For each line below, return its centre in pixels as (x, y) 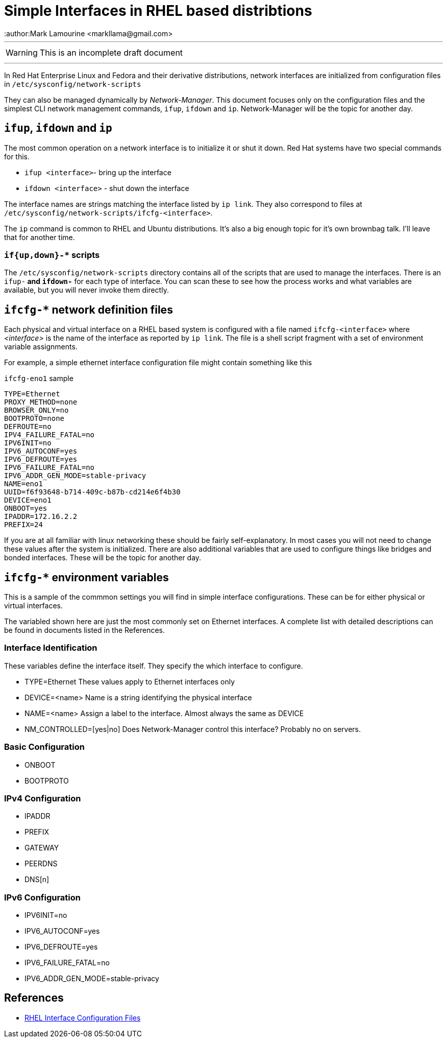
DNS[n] (37, 880)
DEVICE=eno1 (28, 500)
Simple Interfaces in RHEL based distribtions (158, 11)
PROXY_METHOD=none (41, 402)
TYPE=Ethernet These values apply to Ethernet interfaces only (130, 681)
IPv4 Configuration (43, 798)
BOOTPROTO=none (34, 419)
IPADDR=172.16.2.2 (41, 517)
